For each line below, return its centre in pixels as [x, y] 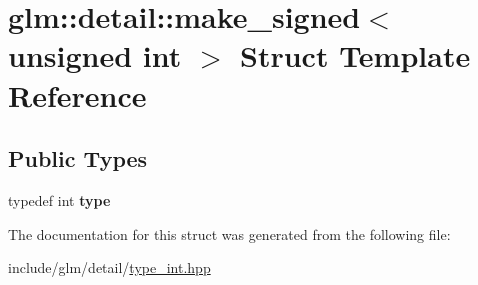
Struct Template [355, 55]
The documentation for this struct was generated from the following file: [229, 233]
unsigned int [95, 55]
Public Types [78, 158]
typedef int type [59, 199]
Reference [77, 94]
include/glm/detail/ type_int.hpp [109, 267]
